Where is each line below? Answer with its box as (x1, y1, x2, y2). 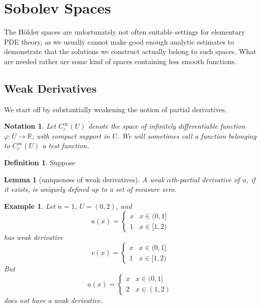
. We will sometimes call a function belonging (117, 130, 256, 141)
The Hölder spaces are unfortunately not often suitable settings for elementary (4, 27, 245, 37)
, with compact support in (32, 130, 110, 141)
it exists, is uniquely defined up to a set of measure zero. (4, 184, 177, 194)
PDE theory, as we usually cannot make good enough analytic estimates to (4, 36, 234, 47)
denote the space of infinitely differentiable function (88, 121, 245, 131)
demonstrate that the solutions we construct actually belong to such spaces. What (4, 46, 256, 57)
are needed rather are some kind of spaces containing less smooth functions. (4, 56, 236, 66)
